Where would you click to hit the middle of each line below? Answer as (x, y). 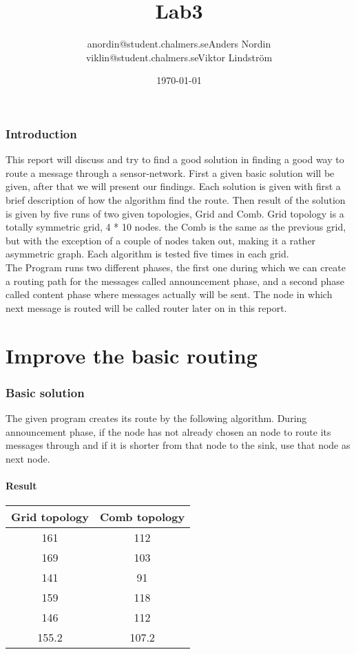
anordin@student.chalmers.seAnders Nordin (179, 44)
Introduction (41, 133)
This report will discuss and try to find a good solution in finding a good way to (175, 159)
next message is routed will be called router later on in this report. (146, 307)
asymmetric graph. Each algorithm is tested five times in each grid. (147, 254)
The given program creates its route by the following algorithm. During (156, 418)
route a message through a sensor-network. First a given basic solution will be (170, 172)
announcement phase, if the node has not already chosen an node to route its (168, 431)
